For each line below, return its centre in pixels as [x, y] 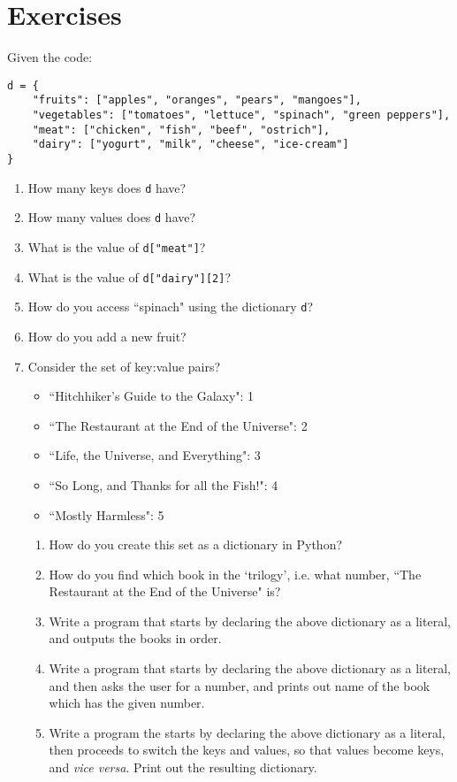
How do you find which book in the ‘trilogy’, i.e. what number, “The [235, 574]
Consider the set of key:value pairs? [124, 366]
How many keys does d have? [107, 187]
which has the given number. [127, 703]
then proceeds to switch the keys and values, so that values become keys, [247, 750]
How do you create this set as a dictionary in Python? [196, 544]
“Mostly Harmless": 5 [107, 514]
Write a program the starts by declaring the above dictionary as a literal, [247, 732]
